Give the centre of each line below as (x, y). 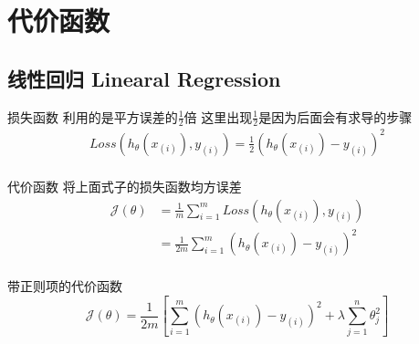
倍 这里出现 (218, 116)
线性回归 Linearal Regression (144, 78)
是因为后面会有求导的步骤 (335, 116)
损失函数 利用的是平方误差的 (93, 116)
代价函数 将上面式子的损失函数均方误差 (125, 186)
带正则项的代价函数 (65, 286)
